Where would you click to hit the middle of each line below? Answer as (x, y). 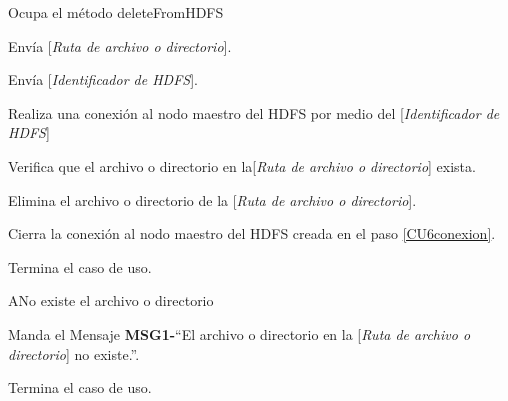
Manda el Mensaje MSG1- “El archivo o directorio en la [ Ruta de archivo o (239, 333)
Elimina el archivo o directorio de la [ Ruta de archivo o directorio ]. (212, 199)
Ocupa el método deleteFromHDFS (116, 12)
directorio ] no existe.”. (74, 353)
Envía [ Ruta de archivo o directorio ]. (120, 45)
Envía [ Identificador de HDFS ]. (103, 79)
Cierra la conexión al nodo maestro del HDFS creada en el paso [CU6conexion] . (252, 233)
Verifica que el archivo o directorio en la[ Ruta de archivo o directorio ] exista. (242, 165)
